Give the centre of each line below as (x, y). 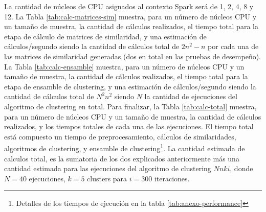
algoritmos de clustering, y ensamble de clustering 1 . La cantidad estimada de (125, 147)
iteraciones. (172, 178)
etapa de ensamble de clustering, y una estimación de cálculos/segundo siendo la (130, 86)
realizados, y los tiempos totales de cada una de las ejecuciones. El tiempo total (129, 126)
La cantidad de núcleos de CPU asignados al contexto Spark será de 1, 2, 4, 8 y (129, 6)
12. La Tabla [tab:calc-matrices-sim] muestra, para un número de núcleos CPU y (130, 16)
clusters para (107, 178)
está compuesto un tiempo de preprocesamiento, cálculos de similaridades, (120, 136)
